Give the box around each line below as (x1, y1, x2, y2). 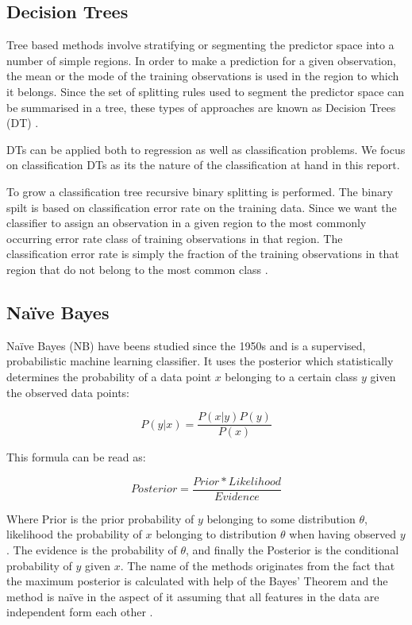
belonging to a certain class (225, 368, 358, 384)
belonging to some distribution (206, 510, 356, 527)
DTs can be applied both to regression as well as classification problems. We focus (6, 141, 406, 157)
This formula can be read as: (6, 449, 146, 465)
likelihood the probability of (6, 526, 142, 542)
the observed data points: (6, 384, 129, 400)
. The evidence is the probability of (6, 542, 177, 557)
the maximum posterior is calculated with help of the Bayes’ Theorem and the (6, 573, 388, 589)
